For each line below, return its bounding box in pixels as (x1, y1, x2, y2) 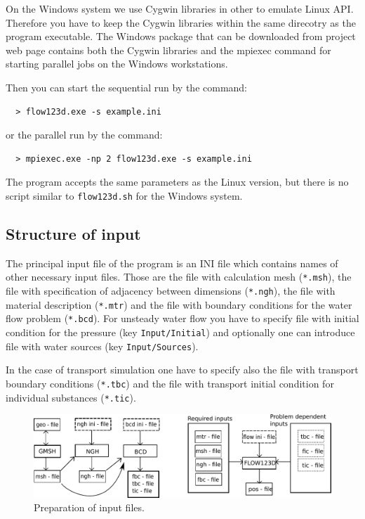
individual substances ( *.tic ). (6, 390, 136, 404)
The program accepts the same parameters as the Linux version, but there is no (6, 174, 349, 189)
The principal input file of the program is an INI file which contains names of (6, 255, 338, 270)
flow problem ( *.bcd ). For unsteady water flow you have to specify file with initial (6, 311, 359, 326)
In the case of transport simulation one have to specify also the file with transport (6, 362, 359, 377)
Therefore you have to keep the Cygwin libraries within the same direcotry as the (6, 15, 356, 30)
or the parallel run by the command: (6, 127, 163, 142)
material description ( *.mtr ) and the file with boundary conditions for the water (6, 297, 352, 312)
